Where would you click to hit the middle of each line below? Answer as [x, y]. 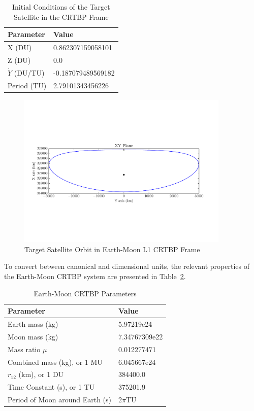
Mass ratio [24, 349]
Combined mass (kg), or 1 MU [55, 362]
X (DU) [20, 47]
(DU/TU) [29, 72]
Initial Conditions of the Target [61, 7]
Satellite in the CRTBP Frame [61, 16]
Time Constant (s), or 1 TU [51, 387]
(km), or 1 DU [41, 374]
